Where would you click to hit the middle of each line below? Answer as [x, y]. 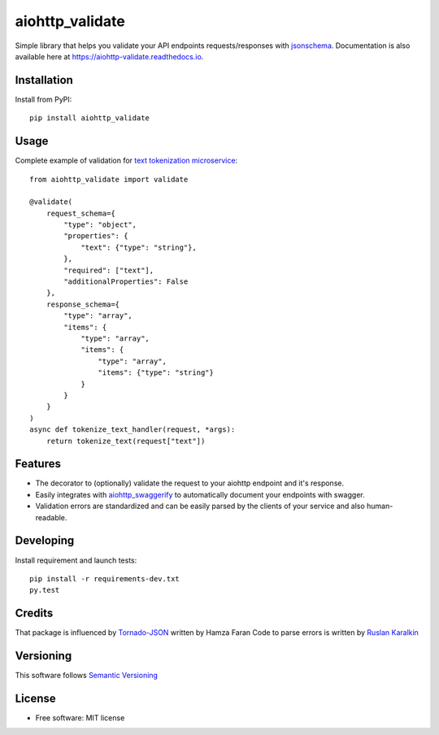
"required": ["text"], [109, 270]
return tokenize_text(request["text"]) [126, 441]
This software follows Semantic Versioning [87, 676]
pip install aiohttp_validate [90, 118]
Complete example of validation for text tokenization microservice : [126, 161]
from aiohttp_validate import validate [109, 179]
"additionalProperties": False [126, 282]
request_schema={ [80, 213]
